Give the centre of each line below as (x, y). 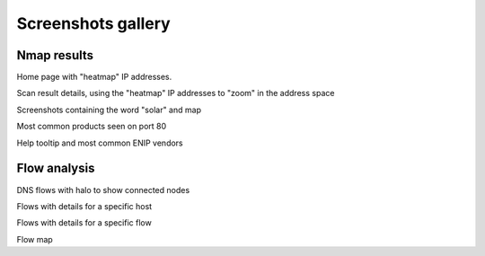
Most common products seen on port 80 (92, 127)
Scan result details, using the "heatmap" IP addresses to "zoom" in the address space (176, 93)
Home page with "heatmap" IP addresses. (94, 77)
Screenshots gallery (93, 23)
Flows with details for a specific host (84, 206)
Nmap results (55, 55)
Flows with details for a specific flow (84, 223)
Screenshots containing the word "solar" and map (109, 110)
